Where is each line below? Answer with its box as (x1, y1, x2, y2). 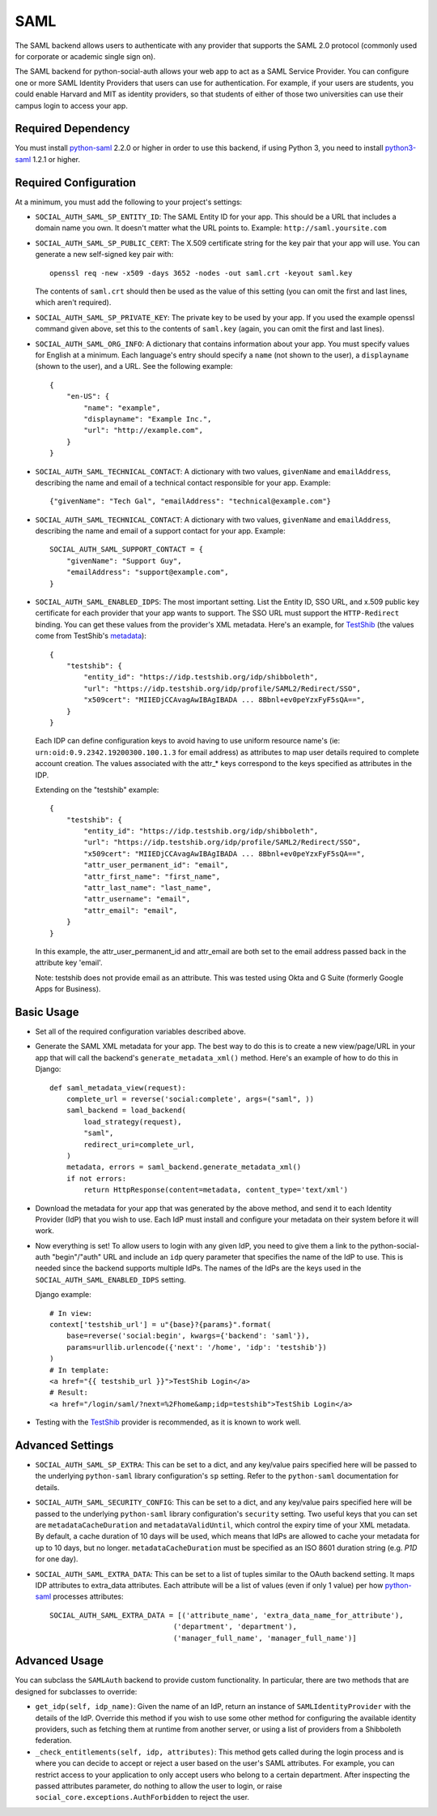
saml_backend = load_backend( (66, 1106, 186, 1115)
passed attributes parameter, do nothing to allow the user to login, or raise (35, 1780, 282, 1791)
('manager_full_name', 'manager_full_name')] (172, 1634, 357, 1643)
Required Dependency (15, 122, 130, 135)
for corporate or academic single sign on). (15, 51, 156, 61)
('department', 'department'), (172, 1622, 297, 1631)
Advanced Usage (15, 1654, 104, 1668)
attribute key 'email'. (35, 957, 103, 968)
